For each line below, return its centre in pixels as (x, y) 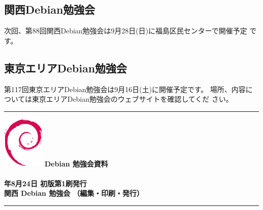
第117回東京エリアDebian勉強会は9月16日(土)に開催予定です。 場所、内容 (125, 89)
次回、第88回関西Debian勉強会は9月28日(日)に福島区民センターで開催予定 (126, 31)
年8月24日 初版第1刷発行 (46, 183)
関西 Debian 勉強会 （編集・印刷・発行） (74, 193)
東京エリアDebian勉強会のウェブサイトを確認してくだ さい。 (133, 99)
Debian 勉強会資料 (76, 163)
